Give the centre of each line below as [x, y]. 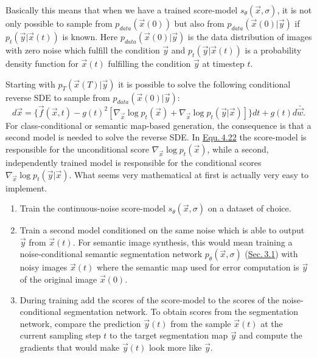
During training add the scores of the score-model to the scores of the [149, 299]
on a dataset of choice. [249, 208]
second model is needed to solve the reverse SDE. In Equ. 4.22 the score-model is [156, 137]
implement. [26, 188]
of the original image [58, 279]
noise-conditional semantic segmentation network [111, 254]
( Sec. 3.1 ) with [271, 254]
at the [272, 323]
